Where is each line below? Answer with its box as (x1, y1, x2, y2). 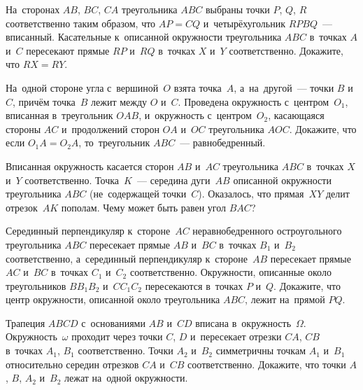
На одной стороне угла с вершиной (6, 80, 159, 95)
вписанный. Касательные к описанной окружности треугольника (6, 29, 282, 44)
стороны (6, 121, 41, 136)
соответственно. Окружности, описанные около (129, 265, 332, 279)
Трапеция (6, 315, 45, 330)
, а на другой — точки (234, 80, 334, 95)
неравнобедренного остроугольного (192, 223, 342, 238)
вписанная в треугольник (6, 108, 113, 123)
